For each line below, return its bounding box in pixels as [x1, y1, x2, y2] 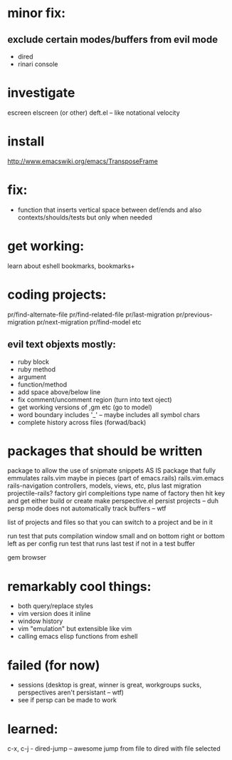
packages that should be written [7, 443, 203, 459]
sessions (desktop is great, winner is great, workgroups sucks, [17, 681, 201, 689]
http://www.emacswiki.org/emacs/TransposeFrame [7, 157, 158, 165]
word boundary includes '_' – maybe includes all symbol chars [17, 410, 201, 418]
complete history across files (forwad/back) [17, 418, 147, 426]
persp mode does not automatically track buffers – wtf [7, 504, 167, 513]
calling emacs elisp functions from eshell [17, 632, 138, 641]
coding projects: [7, 287, 107, 302]
